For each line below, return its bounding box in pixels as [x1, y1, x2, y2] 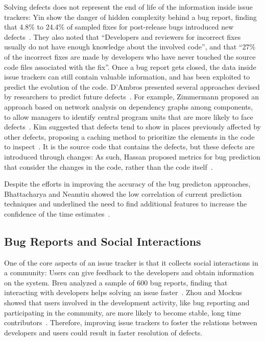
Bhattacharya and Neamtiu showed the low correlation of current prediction [4, 188, 242, 199]
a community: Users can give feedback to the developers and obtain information [4, 267, 254, 278]
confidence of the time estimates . [4, 208, 110, 219]
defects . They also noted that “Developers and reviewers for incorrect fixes [4, 31, 241, 42]
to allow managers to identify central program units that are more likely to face [4, 111, 253, 122]
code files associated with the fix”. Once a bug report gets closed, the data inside [4, 61, 256, 72]
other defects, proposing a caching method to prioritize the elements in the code [4, 131, 255, 142]
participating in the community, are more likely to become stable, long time [4, 307, 241, 318]
